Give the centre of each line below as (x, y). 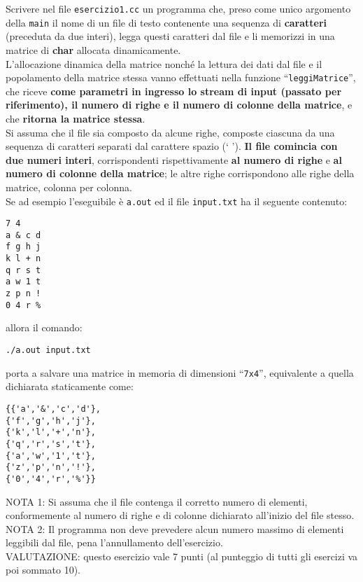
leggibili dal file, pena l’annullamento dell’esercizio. (114, 542)
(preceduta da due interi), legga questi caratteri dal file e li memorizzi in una (170, 36)
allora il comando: (44, 327)
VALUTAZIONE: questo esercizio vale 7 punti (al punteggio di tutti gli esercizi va (182, 556)
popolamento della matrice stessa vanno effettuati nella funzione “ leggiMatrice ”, (181, 77)
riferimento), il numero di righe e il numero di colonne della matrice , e (179, 105)
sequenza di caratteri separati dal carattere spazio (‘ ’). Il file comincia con (172, 146)
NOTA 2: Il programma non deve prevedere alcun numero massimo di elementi (175, 528)
